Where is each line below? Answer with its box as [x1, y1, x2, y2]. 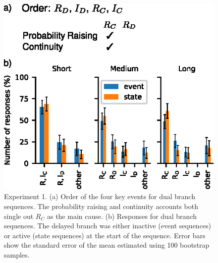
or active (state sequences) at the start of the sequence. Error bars [4, 230, 206, 240]
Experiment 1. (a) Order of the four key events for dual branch [4, 191, 195, 202]
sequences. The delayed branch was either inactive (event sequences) [4, 220, 212, 231]
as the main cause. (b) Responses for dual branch [47, 210, 197, 221]
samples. [4, 250, 30, 260]
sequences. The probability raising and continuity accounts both [4, 201, 199, 211]
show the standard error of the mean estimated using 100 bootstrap [4, 240, 210, 250]
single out [4, 210, 34, 221]
